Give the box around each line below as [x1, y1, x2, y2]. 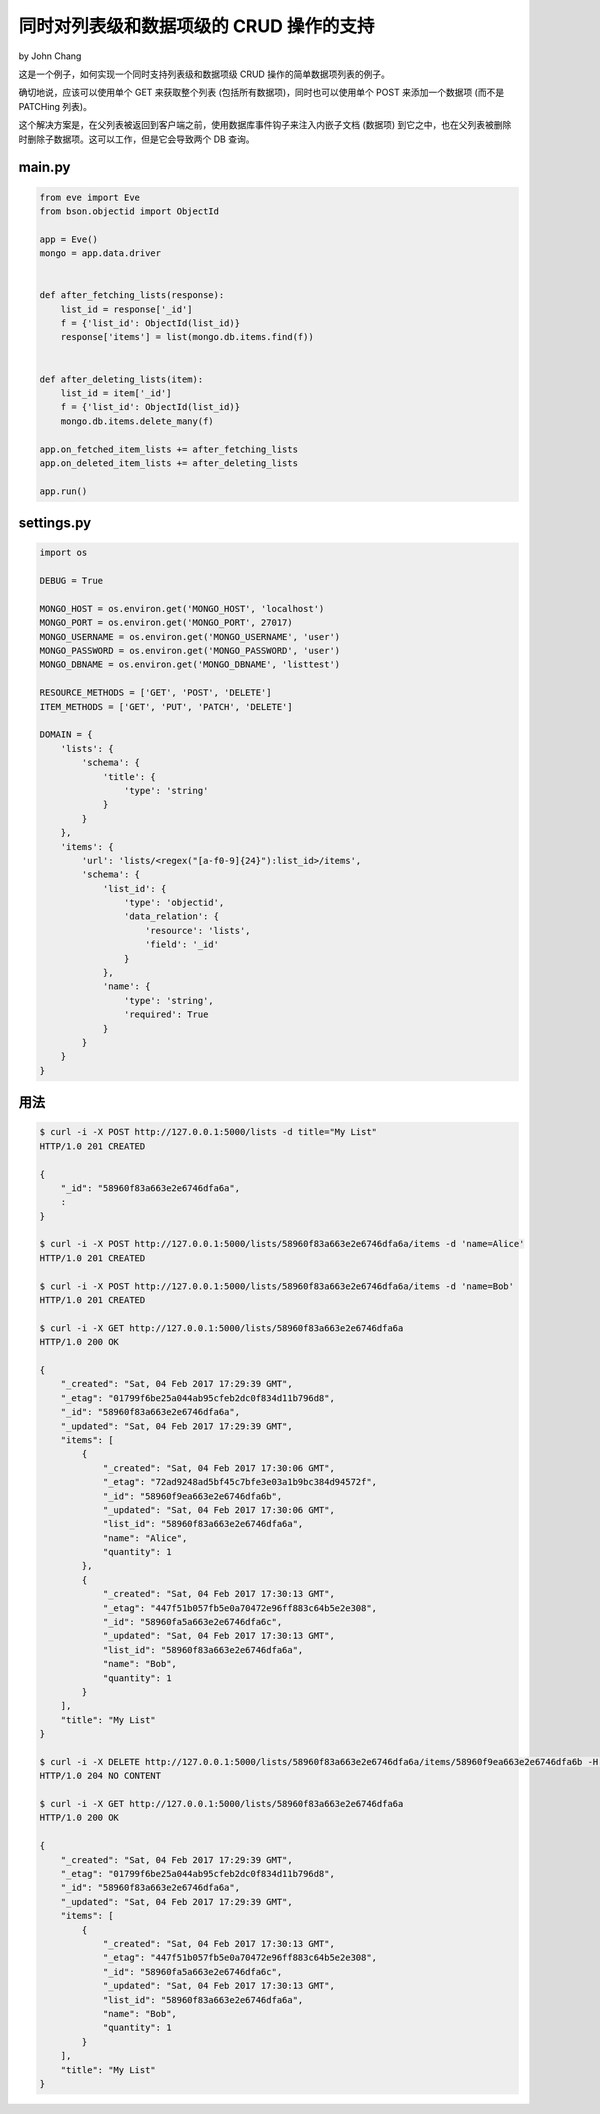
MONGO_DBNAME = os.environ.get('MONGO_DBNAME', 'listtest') [39, 659, 341, 670]
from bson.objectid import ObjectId [39, 205, 220, 217]
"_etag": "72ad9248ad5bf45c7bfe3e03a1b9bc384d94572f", [102, 1476, 378, 1488]
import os [39, 547, 88, 559]
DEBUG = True [39, 575, 104, 587]
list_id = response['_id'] [60, 303, 194, 315]
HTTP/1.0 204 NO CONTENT [39, 1770, 162, 1782]
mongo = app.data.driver [39, 248, 162, 259]
